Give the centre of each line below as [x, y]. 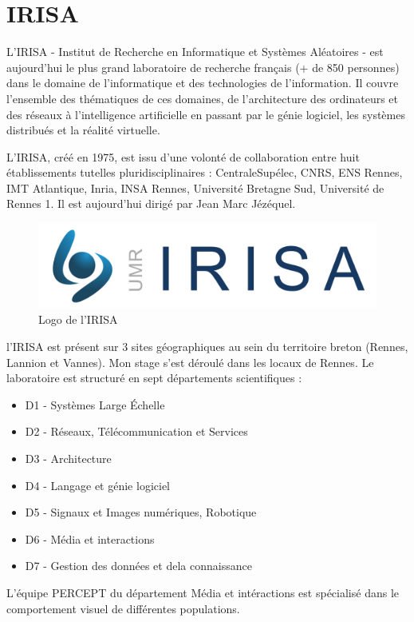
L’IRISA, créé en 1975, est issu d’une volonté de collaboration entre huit [183, 156]
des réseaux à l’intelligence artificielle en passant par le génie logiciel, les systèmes [206, 114]
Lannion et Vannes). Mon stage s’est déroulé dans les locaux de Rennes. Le [190, 362]
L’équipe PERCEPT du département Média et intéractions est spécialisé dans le [203, 593]
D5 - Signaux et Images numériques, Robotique [141, 512]
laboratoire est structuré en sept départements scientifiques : [154, 378]
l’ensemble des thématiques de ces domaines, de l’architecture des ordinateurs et [203, 98]
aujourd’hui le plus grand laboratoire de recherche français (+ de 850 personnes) [203, 67]
